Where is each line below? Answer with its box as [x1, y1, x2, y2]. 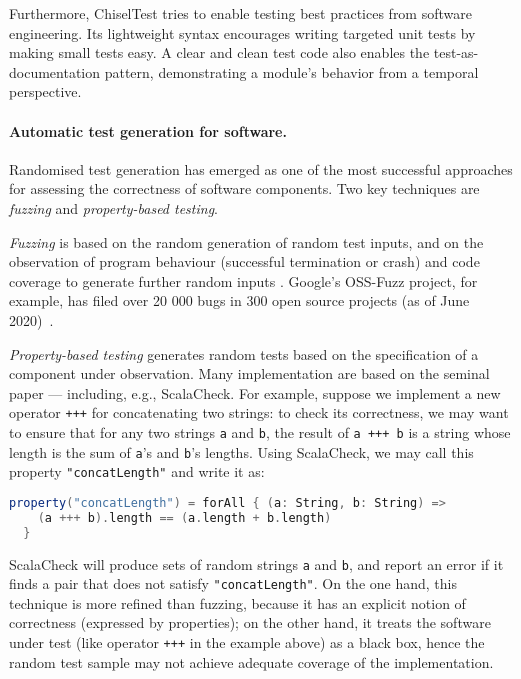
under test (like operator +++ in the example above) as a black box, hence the [9, 632, 485, 653]
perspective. [9, 81, 82, 102]
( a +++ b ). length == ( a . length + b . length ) [37, 510, 332, 525]
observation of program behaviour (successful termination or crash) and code [9, 251, 480, 272]
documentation [9, 61, 101, 82]
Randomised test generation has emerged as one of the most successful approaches [9, 158, 513, 179]
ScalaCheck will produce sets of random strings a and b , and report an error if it [9, 553, 504, 574]
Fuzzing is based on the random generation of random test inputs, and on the [9, 231, 484, 252]
